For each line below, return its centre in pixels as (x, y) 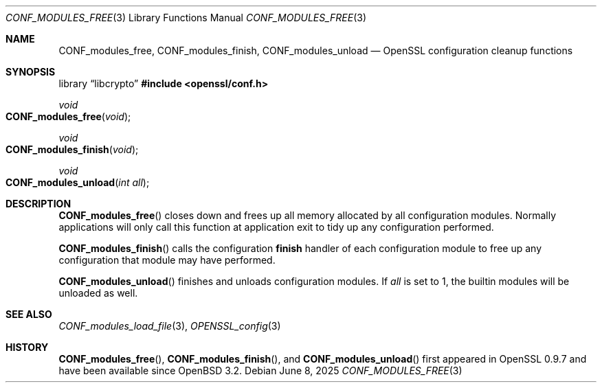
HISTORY (27, 347)
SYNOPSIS (31, 72)
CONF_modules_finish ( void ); (72, 149)
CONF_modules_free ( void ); (68, 116)
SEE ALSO (29, 314)
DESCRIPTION (38, 204)
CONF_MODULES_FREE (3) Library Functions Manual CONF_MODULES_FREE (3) (186, 18)
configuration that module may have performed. (167, 260)
